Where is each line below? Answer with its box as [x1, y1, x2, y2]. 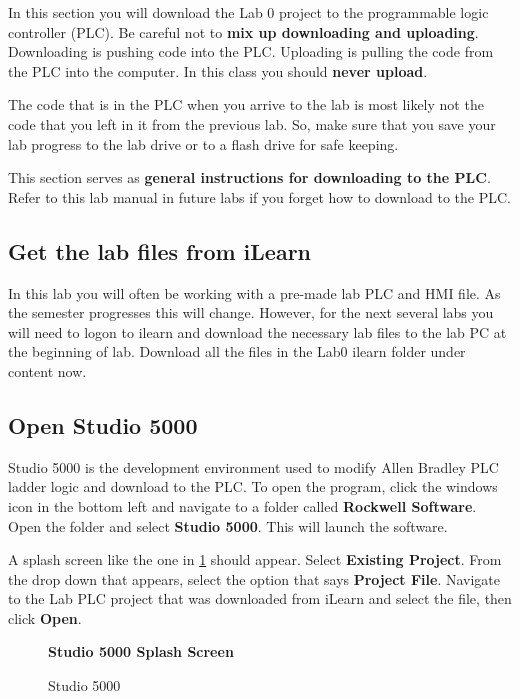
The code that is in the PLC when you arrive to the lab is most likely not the [8, 94, 484, 115]
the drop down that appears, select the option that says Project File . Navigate [8, 568, 500, 589]
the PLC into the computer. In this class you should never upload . [8, 60, 428, 81]
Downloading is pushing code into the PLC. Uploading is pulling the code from [8, 41, 494, 62]
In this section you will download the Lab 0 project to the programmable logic [8, 2, 489, 22]
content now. [8, 360, 87, 381]
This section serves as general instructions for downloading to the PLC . [8, 167, 491, 188]
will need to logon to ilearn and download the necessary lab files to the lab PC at [8, 321, 507, 342]
